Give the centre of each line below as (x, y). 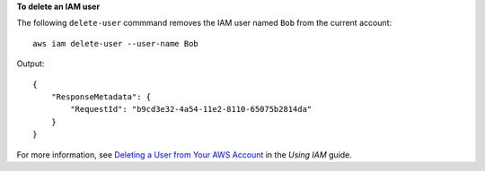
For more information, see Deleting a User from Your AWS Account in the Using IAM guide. (184, 154)
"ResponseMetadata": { (101, 97)
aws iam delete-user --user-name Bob (116, 43)
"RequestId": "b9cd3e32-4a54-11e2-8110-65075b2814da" (191, 109)
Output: (31, 64)
